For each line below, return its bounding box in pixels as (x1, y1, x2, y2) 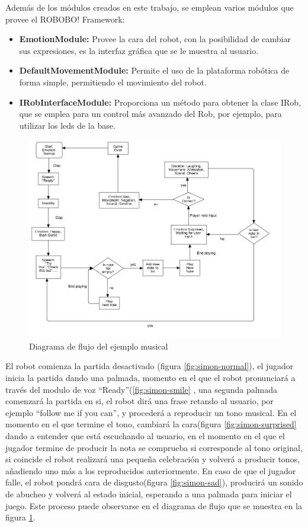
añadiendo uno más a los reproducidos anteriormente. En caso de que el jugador (5, 464, 296, 477)
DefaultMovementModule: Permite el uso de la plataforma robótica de (19, 64, 290, 77)
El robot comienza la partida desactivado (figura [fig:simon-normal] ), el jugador (5, 360, 294, 372)
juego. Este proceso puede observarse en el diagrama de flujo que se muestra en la (5, 499, 302, 512)
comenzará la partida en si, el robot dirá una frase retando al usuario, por (5, 395, 274, 407)
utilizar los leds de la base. (19, 119, 115, 131)
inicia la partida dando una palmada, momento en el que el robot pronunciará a (5, 372, 296, 384)
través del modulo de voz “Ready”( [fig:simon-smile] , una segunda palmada (5, 383, 278, 395)
